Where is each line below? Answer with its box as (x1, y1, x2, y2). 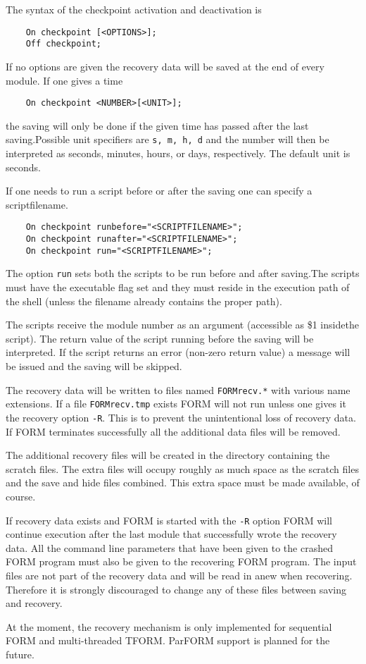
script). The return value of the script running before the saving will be (6, 331, 314, 345)
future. (6, 646, 34, 661)
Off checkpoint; (25, 39, 102, 49)
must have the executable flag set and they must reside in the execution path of (6, 280, 350, 294)
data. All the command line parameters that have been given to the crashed (6, 540, 333, 555)
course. (6, 488, 36, 503)
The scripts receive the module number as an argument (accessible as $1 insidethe (6, 317, 359, 332)
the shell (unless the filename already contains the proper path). (6, 293, 282, 308)
